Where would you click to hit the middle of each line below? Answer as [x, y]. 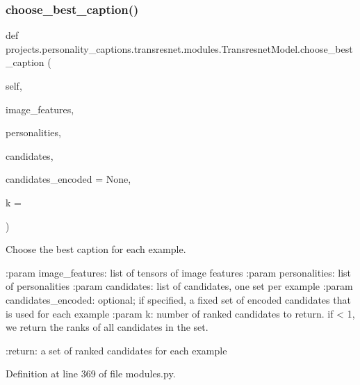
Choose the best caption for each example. [96, 249]
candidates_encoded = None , [68, 179]
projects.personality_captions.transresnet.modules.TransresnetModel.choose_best [179, 48]
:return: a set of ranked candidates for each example [116, 350]
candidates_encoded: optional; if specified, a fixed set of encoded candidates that [178, 299]
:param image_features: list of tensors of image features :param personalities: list [179, 272]
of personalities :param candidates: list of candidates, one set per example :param [179, 286]
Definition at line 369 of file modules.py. [91, 374]
